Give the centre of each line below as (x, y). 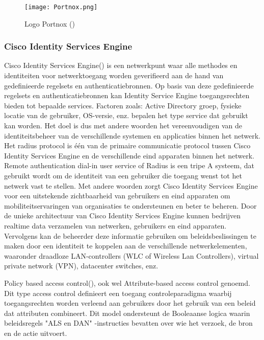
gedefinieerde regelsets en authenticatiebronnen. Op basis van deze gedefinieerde (129, 85)
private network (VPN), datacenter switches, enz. (81, 266)
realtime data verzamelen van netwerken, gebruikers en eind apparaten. (115, 225)
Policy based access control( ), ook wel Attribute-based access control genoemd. (127, 282)
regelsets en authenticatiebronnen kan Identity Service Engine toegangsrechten (127, 95)
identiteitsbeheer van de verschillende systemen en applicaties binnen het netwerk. (132, 135)
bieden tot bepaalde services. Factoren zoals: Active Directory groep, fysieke (123, 105)
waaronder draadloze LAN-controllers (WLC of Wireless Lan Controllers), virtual (131, 255)
